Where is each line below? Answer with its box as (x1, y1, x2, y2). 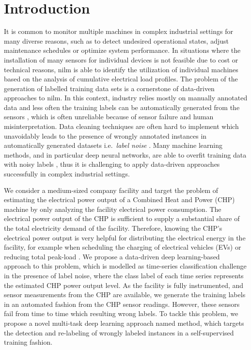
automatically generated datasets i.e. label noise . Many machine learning (4, 140, 222, 150)
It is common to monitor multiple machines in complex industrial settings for (4, 26, 233, 36)
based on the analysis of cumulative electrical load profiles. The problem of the (4, 74, 238, 84)
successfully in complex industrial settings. (4, 169, 130, 179)
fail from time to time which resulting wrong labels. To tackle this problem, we (4, 308, 238, 318)
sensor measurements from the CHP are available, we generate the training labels (4, 289, 246, 300)
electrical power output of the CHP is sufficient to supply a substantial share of (4, 213, 240, 223)
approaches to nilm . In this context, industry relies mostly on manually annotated (4, 93, 248, 103)
